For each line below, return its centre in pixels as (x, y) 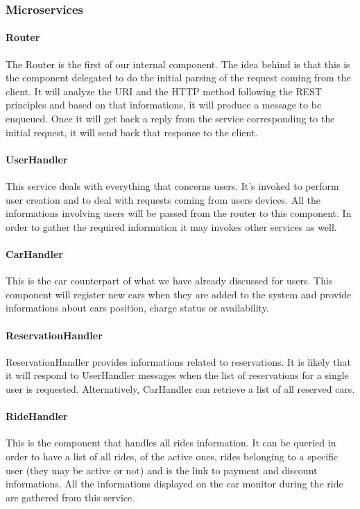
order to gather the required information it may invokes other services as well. (171, 226)
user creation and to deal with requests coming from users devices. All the (163, 199)
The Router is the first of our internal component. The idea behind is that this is (178, 64)
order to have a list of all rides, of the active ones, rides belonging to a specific (172, 456)
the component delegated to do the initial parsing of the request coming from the (178, 78)
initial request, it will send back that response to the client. (132, 132)
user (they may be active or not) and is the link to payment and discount (162, 470)
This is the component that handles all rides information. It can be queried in (171, 443)
